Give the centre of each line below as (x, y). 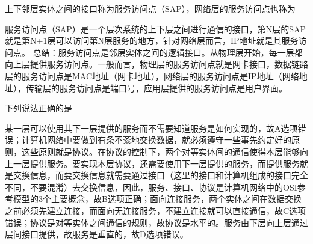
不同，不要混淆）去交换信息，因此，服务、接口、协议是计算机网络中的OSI (151, 187)
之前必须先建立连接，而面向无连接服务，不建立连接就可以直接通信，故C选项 (156, 210)
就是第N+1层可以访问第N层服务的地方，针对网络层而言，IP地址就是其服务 (152, 41)
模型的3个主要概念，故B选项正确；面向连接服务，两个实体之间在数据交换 (157, 199)
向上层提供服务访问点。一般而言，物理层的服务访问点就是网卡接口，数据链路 (156, 64)
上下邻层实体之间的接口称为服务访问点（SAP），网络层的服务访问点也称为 (150, 8)
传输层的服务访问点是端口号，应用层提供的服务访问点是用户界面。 (156, 87)
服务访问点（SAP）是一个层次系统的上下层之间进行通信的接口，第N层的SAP (156, 29)
